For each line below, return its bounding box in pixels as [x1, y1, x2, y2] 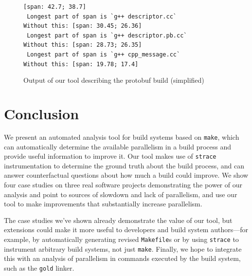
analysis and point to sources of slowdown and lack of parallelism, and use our [4, 189, 237, 199]
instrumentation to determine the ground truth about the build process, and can [4, 160, 244, 170]
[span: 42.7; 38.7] [23, 3, 86, 10]
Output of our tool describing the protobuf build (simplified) [23, 75, 204, 85]
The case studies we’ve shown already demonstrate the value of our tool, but [4, 215, 233, 225]
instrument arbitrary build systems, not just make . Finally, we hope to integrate [4, 243, 242, 254]
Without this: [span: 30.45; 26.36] [23, 22, 142, 30]
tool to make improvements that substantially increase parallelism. [4, 199, 202, 209]
